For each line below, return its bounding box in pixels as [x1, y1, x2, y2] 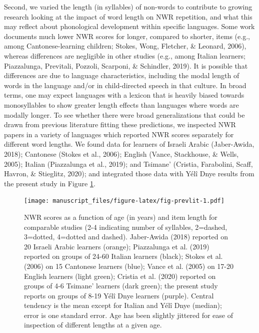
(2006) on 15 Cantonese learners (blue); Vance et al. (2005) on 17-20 [24, 260, 234, 271]
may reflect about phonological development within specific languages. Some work [4, 21, 255, 32]
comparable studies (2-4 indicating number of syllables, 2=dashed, [24, 221, 227, 232]
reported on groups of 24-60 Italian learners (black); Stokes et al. [24, 251, 223, 261]
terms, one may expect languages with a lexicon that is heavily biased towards [4, 90, 244, 100]
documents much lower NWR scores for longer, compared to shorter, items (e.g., [4, 31, 250, 41]
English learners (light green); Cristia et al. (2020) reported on [24, 270, 216, 281]
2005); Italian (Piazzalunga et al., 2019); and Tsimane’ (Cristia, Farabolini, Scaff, [4, 158, 253, 169]
